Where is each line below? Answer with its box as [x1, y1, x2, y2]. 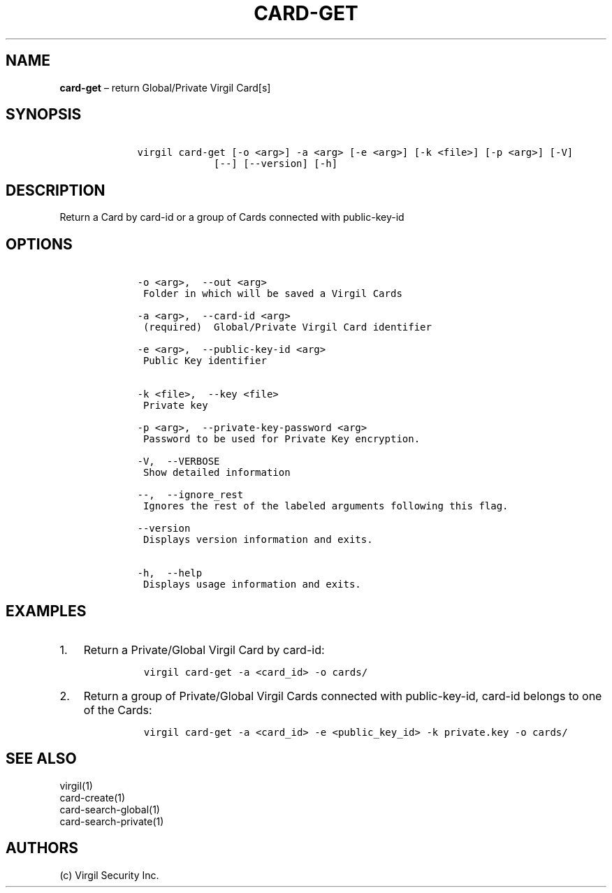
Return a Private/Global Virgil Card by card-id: [83, 642, 325, 657]
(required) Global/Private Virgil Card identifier [143, 321, 432, 333]
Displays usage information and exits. [143, 579, 361, 590]
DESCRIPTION [6, 181, 105, 199]
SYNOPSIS [6, 106, 82, 124]
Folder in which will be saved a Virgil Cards [143, 288, 402, 300]
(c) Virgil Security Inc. [59, 869, 159, 881]
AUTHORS [6, 839, 79, 857]
